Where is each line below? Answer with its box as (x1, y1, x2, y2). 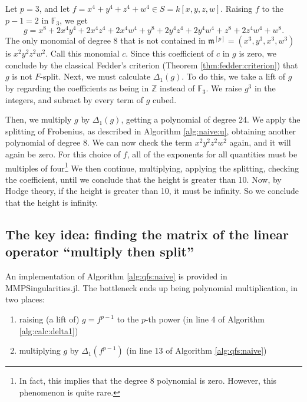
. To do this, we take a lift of (181, 70, 286, 83)
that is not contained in (120, 34, 206, 47)
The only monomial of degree (5, 34, 111, 47)
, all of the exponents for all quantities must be (127, 148, 298, 160)
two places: (5, 293, 45, 305)
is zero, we (239, 47, 276, 60)
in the (254, 82, 276, 94)
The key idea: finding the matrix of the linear (5, 225, 289, 243)
